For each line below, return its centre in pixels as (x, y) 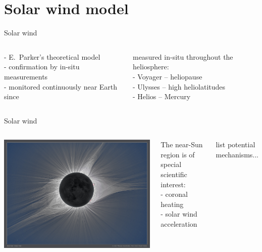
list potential (235, 144)
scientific (174, 174)
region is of (178, 154)
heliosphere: (151, 67)
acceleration (179, 224)
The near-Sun (182, 144)
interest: (173, 184)
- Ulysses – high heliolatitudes (179, 86)
